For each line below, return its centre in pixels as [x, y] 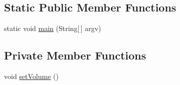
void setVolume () [31, 76]
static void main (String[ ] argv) [53, 28]
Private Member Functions [75, 55]
